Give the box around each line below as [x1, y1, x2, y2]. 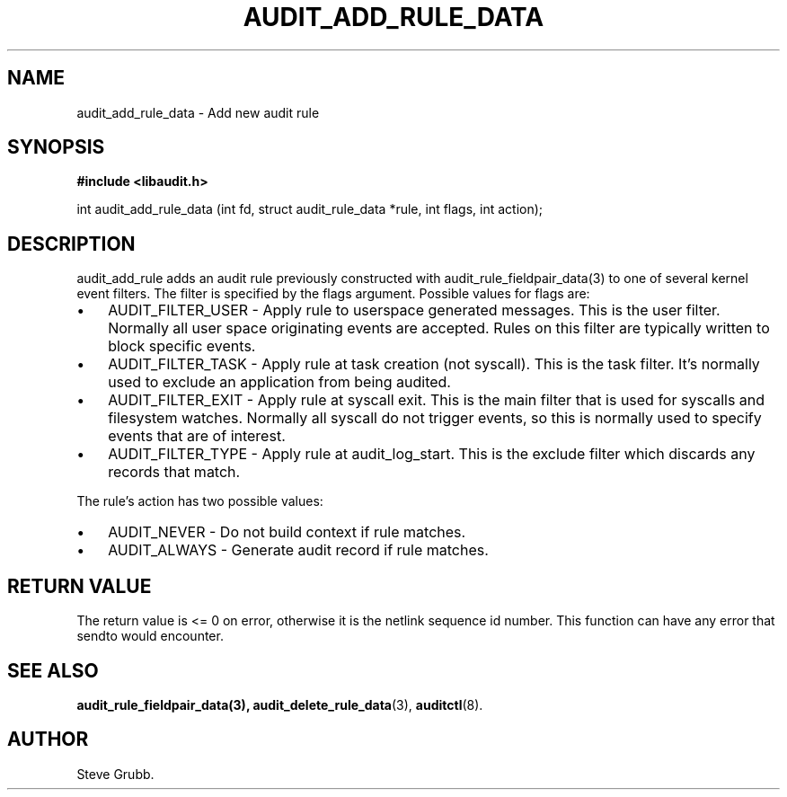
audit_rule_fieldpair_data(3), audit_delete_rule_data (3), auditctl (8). [76, 696, 483, 713]
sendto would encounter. [76, 628, 224, 644]
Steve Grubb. [76, 766, 155, 782]
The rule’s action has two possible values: [76, 493, 323, 509]
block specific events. [108, 337, 256, 356]
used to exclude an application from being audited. [108, 373, 451, 392]
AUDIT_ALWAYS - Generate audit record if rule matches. [108, 541, 489, 560]
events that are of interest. [108, 427, 286, 446]
